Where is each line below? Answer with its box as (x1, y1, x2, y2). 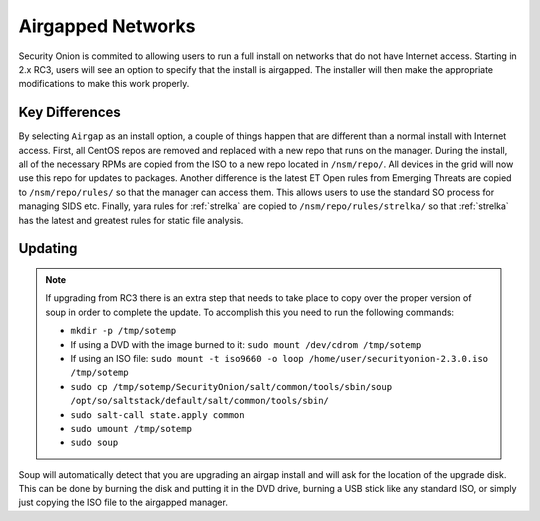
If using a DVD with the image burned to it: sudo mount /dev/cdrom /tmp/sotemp (70, 338, 422, 350)
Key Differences (18, 104, 122, 121)
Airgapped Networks (18, 15, 196, 37)
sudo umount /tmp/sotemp (70, 423, 192, 434)
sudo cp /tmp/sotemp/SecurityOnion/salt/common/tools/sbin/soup (70, 381, 393, 392)
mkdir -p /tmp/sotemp (70, 325, 177, 337)
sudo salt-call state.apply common (70, 409, 245, 420)
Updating (18, 240, 78, 257)
